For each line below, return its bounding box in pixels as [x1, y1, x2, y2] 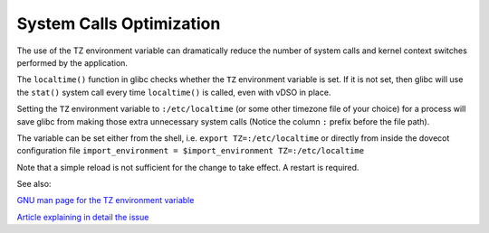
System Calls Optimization [16, 14, 221, 33]
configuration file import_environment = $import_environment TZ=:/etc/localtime [16, 145, 365, 156]
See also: [16, 179, 52, 190]
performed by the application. [16, 57, 129, 68]
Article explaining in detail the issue [16, 211, 149, 222]
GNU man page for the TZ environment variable [16, 195, 195, 206]
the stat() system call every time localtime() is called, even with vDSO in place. [16, 87, 331, 98]
